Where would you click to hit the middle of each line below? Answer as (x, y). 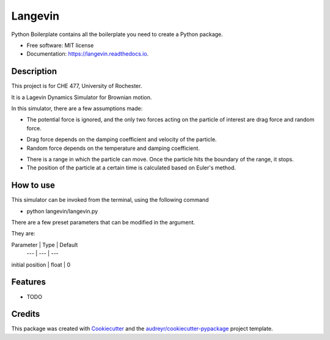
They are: (24, 234)
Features (28, 282)
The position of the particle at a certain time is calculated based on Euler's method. (131, 168)
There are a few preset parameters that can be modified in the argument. (103, 223)
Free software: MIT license (60, 45)
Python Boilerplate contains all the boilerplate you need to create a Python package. (117, 34)
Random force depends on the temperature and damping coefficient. (113, 148)
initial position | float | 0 (41, 264)
